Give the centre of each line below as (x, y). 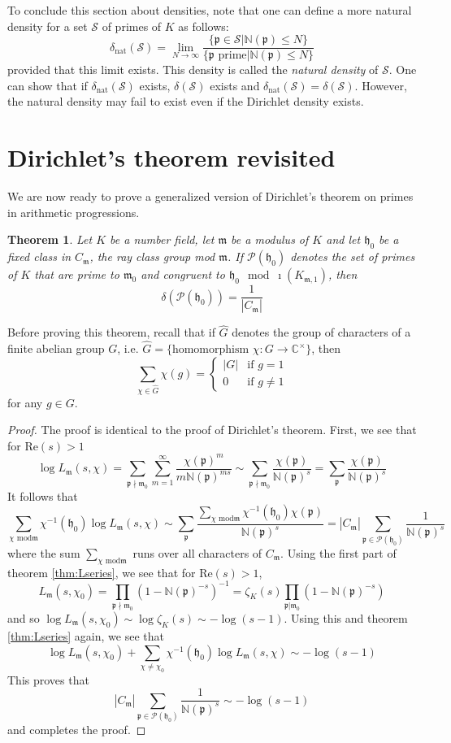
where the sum (44, 552)
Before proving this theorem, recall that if (111, 332)
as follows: (204, 26)
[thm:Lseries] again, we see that (86, 636)
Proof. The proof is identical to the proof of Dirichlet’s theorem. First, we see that (212, 430)
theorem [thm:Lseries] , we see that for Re (110, 572)
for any (25, 402)
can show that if (48, 85)
